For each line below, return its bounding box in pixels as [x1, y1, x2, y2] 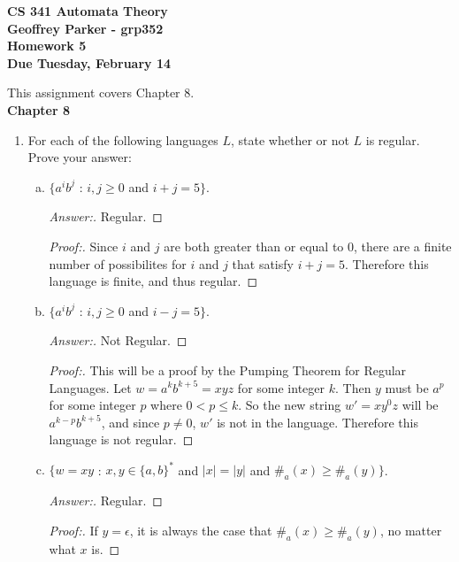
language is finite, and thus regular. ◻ [49, 272, 258, 290]
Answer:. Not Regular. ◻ [49, 331, 187, 350]
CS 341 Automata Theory [7, 2, 168, 19]
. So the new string [238, 396, 341, 414]
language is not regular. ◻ [49, 430, 194, 449]
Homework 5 [7, 36, 87, 55]
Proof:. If [49, 520, 98, 539]
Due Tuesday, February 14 [7, 53, 171, 72]
